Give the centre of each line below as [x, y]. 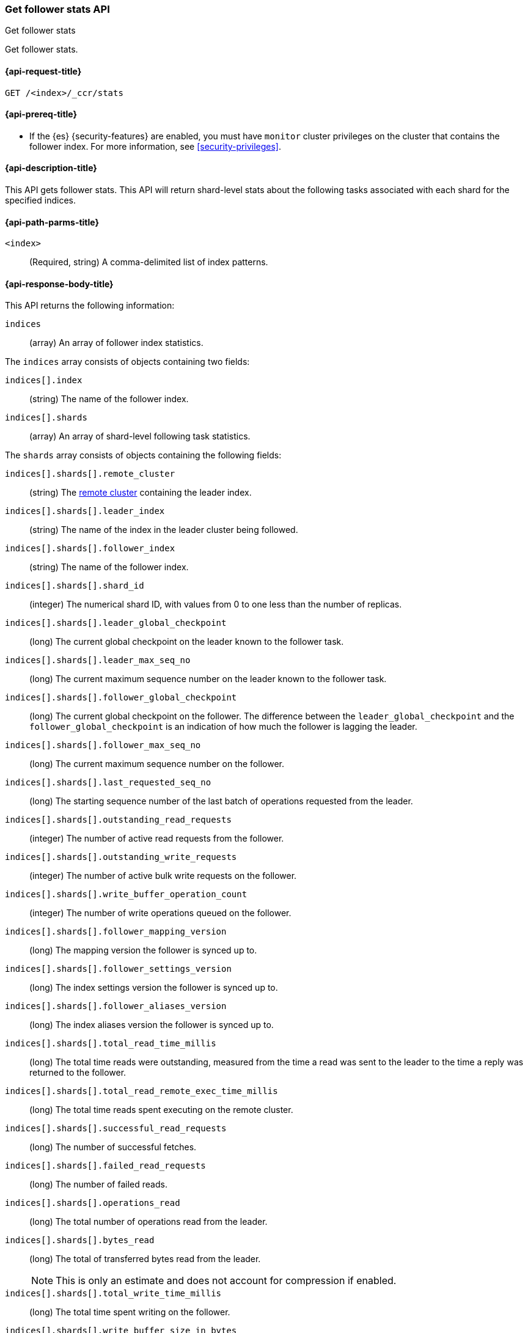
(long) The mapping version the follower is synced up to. [143, 950]
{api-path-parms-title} [52, 222]
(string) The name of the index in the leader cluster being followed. [164, 530]
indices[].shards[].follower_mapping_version [116, 932]
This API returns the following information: [90, 306]
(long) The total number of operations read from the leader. [148, 1222]
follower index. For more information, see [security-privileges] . [155, 146]
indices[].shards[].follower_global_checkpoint [121, 698]
